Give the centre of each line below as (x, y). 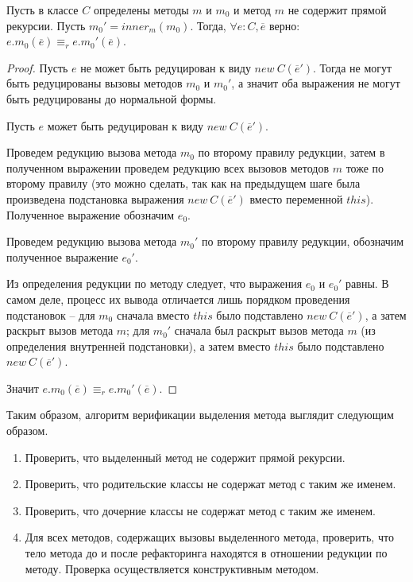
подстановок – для (51, 314)
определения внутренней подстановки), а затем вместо (139, 345)
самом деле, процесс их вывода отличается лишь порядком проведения (178, 299)
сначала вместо (153, 314)
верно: (284, 25)
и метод (252, 10)
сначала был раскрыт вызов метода (259, 330)
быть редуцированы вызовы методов (95, 83)
